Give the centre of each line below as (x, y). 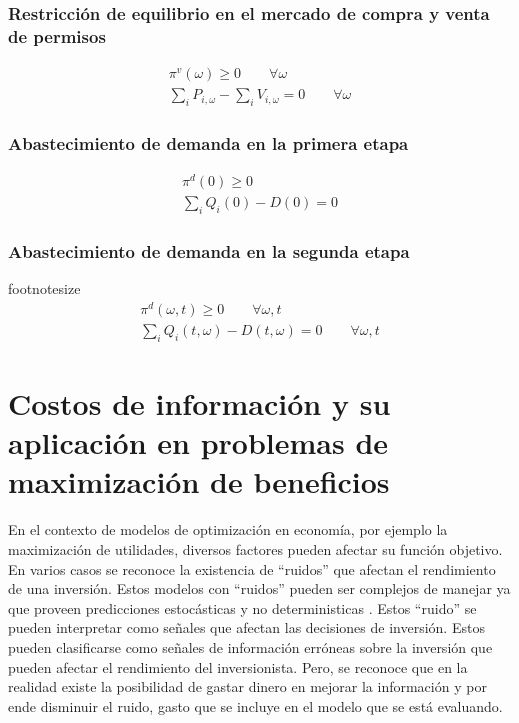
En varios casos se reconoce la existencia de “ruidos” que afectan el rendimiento (252, 568)
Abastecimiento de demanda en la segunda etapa (209, 251)
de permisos (57, 35)
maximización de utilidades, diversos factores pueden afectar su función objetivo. (255, 549)
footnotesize (44, 288)
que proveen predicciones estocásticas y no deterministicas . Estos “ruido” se (242, 607)
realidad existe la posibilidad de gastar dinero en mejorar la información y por (247, 686)
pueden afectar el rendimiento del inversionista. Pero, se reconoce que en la (238, 666)
